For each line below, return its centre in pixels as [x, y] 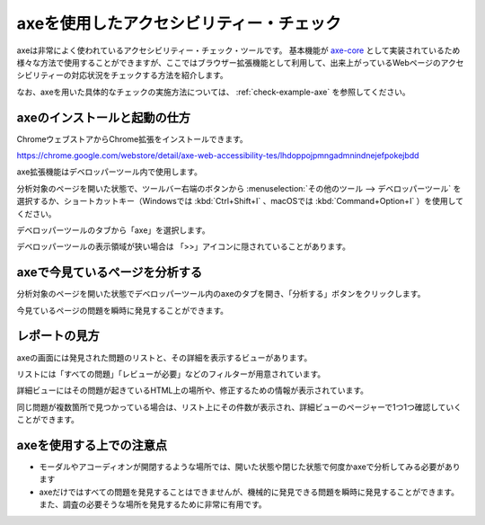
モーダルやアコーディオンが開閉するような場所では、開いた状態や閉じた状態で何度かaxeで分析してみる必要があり [250, 467]
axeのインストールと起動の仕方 [104, 117]
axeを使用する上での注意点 [92, 445]
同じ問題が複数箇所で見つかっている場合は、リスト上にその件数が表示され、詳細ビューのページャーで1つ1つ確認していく [239, 407]
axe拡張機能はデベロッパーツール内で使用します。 [109, 172]
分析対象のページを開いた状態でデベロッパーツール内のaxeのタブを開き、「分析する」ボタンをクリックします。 [221, 294]
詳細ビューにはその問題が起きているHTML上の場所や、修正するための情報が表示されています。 [192, 390]
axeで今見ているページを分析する [110, 273]
